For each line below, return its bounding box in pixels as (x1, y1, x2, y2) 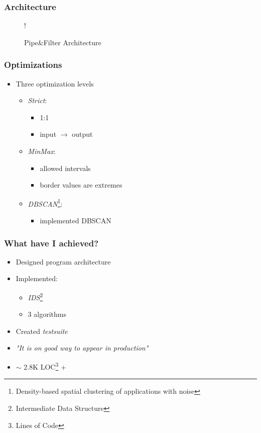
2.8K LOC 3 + (24, 360, 66, 372)
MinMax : (28, 146, 56, 156)
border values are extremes (40, 180, 122, 190)
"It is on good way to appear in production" (16, 342, 149, 353)
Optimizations (4, 58, 62, 71)
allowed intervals (40, 162, 91, 173)
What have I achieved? (4, 236, 99, 249)
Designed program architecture (16, 256, 111, 267)
